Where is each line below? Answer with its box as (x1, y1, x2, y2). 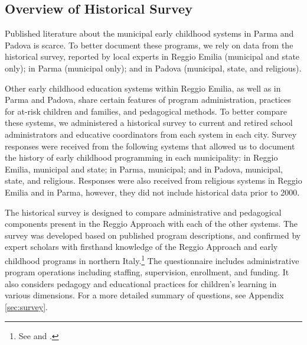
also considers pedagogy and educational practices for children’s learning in (5, 277, 277, 289)
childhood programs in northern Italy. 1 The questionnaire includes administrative (5, 252, 299, 266)
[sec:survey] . (5, 300, 48, 313)
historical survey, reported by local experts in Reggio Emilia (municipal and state (5, 50, 300, 63)
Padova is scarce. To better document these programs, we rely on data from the (5, 38, 293, 51)
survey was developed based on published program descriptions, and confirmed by (5, 229, 301, 241)
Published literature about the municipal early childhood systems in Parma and (5, 27, 294, 40)
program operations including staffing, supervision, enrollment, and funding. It (5, 266, 289, 278)
